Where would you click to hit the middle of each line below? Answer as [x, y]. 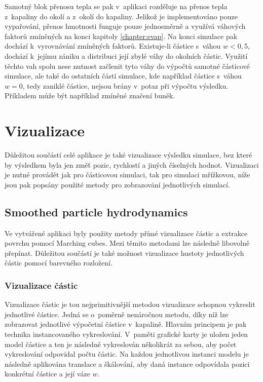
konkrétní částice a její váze [47, 374]
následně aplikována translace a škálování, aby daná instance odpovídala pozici [127, 364]
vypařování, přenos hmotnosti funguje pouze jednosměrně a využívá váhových [125, 26]
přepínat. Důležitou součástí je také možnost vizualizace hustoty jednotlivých [124, 253]
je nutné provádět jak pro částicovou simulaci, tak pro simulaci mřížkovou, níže [127, 175]
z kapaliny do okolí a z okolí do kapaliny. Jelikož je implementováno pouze [121, 16]
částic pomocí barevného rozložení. [59, 263]
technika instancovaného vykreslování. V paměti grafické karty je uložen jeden [126, 334]
